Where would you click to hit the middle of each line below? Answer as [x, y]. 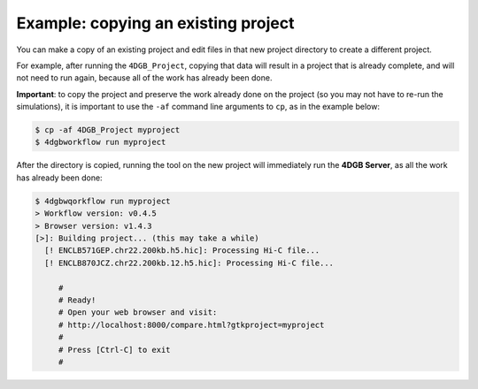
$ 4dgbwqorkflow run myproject [103, 201]
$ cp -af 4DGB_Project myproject [108, 130]
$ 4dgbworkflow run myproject [100, 142]
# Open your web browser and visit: [138, 313]
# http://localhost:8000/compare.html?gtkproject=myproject [191, 324]
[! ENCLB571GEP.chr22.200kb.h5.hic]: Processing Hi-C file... [182, 251]
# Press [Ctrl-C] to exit [115, 350]
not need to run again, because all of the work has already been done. [144, 78]
